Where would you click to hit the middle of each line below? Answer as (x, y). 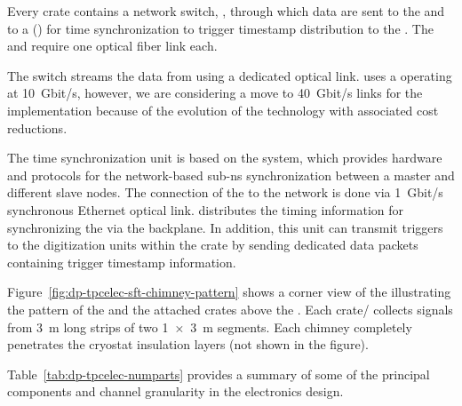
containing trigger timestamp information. (122, 262)
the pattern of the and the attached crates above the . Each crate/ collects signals (230, 309)
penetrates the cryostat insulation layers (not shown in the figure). (188, 344)
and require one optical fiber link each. (112, 46)
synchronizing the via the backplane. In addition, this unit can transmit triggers (225, 227)
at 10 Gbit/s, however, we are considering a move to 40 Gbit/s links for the (215, 93)
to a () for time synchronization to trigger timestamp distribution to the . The (220, 28)
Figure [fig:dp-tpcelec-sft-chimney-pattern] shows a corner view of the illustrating (229, 292)
